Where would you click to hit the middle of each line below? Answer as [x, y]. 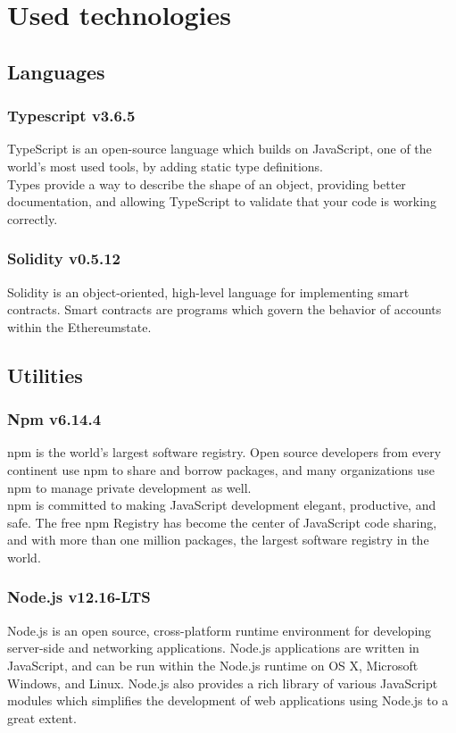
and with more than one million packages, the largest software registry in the [218, 540]
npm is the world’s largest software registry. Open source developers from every [224, 452]
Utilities [45, 375]
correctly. [33, 218]
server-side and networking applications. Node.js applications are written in [213, 648]
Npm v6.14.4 [54, 419]
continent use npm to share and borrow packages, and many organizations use [221, 469]
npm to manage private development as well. [129, 487]
